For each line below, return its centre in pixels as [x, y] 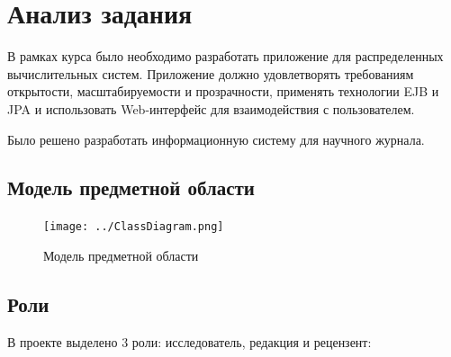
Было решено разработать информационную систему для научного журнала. [216, 139]
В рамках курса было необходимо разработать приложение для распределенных [225, 56]
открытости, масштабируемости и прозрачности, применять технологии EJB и [223, 91]
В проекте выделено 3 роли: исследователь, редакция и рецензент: [189, 341]
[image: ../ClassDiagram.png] [134, 227]
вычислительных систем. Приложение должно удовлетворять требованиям [211, 73]
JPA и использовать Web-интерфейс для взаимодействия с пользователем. [211, 108]
